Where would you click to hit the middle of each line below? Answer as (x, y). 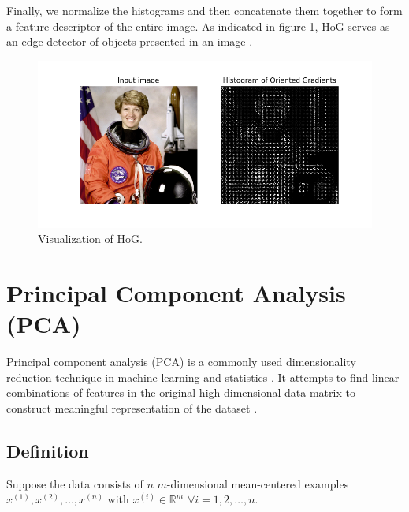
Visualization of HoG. (90, 239)
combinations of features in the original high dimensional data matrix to (181, 392)
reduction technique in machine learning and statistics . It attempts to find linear (203, 377)
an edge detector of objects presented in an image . (130, 41)
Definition (48, 451)
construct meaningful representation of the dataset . (132, 408)
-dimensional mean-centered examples (258, 483)
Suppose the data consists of (75, 483)
